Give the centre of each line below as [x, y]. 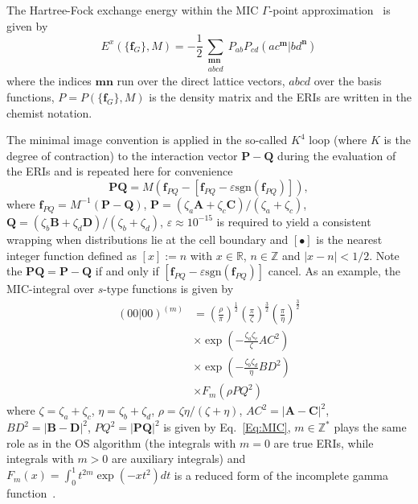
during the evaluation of [337, 155]
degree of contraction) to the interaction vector [122, 155]
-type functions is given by [168, 289]
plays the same [370, 427]
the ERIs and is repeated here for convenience [120, 171]
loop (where [338, 140]
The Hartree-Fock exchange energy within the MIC [133, 10]
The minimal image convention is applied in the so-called [147, 140]
